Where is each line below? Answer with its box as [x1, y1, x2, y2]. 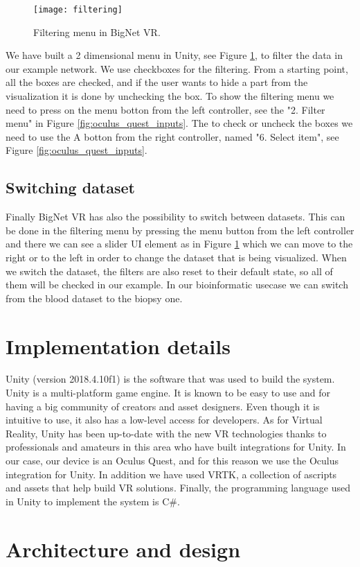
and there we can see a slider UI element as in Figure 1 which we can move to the [6, 236, 353, 251]
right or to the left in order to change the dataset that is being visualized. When [6, 250, 347, 264]
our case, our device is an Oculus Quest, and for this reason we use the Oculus [6, 453, 339, 468]
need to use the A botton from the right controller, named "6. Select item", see [6, 129, 339, 143]
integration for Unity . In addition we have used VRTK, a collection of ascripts [6, 466, 337, 481]
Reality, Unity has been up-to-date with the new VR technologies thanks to [6, 426, 327, 440]
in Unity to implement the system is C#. [6, 494, 180, 508]
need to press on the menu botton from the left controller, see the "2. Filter [6, 102, 325, 116]
